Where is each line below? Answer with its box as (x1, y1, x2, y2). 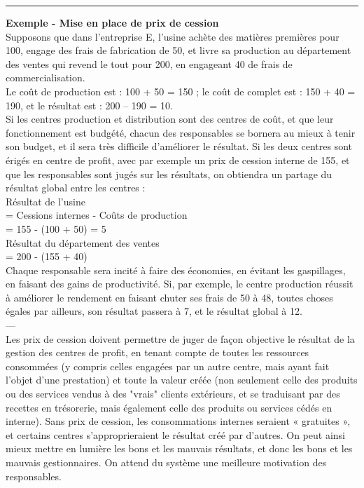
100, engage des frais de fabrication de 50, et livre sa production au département (6, 43, 351, 57)
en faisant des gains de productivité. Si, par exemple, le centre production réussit (6, 276, 353, 291)
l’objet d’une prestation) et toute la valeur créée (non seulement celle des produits (6, 372, 358, 387)
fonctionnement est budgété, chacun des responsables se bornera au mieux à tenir (6, 125, 356, 140)
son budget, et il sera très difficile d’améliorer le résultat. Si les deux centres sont (6, 139, 352, 154)
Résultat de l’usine (6, 194, 85, 208)
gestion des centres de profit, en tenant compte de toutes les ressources (6, 345, 309, 360)
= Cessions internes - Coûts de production (6, 208, 188, 222)
